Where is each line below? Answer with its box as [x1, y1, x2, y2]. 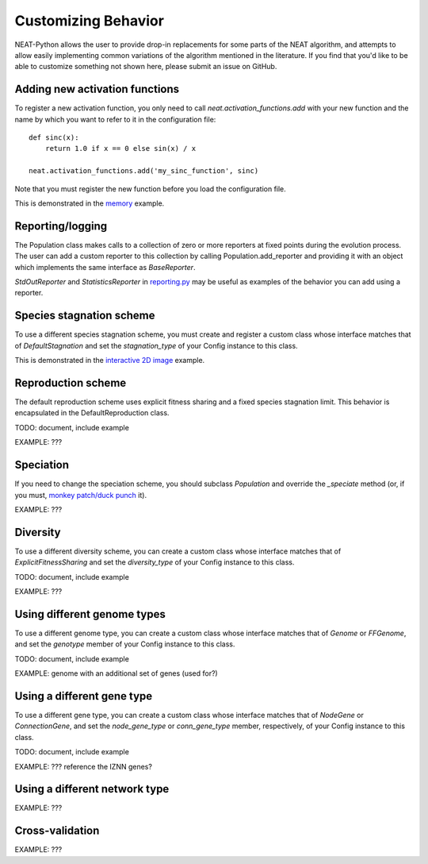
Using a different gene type [14, 689, 153, 703]
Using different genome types [14, 607, 166, 621]
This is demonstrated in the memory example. [14, 199, 165, 208]
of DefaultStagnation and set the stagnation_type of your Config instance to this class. [14, 341, 298, 350]
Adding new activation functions [14, 83, 180, 96]
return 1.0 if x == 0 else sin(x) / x [44, 144, 197, 153]
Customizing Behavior [14, 12, 164, 29]
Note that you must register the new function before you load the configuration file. [14, 183, 287, 194]
